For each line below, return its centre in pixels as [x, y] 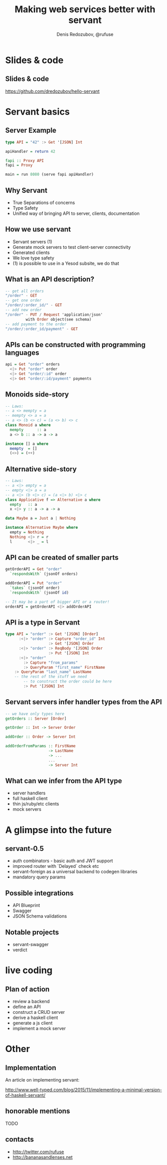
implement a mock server [39, 1028]
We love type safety [33, 258]
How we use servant [38, 229]
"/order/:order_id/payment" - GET [42, 329]
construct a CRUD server [39, 1012]
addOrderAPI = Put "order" [34, 583]
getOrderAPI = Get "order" [34, 569]
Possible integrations [39, 893]
